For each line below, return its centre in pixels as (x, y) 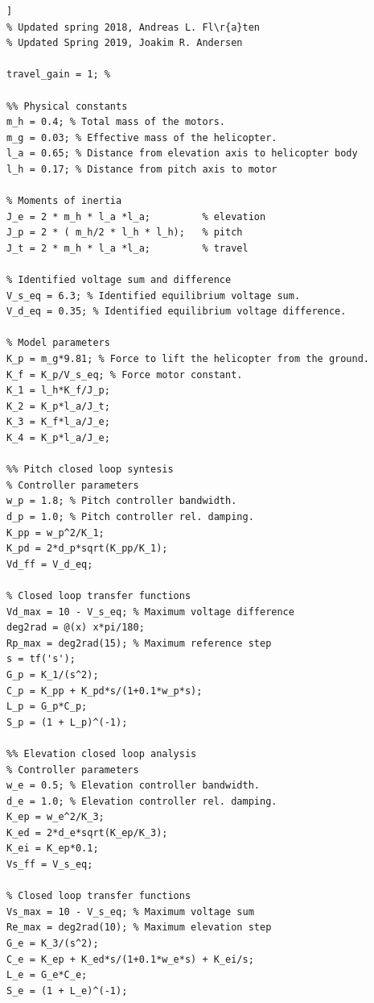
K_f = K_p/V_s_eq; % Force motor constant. (125, 375)
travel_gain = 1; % (58, 75)
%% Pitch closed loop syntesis (90, 470)
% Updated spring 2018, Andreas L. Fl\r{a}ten (133, 27)
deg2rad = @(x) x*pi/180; (76, 628)
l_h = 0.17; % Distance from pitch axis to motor (142, 169)
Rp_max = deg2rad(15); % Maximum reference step (139, 643)
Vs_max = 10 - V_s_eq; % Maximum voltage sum (130, 911)
